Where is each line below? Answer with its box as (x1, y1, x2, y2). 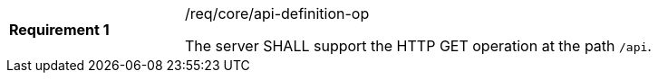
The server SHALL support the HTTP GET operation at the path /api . (185, 37, 652, 55)
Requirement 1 (9, 21, 110, 39)
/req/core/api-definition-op (185, 4, 370, 22)
